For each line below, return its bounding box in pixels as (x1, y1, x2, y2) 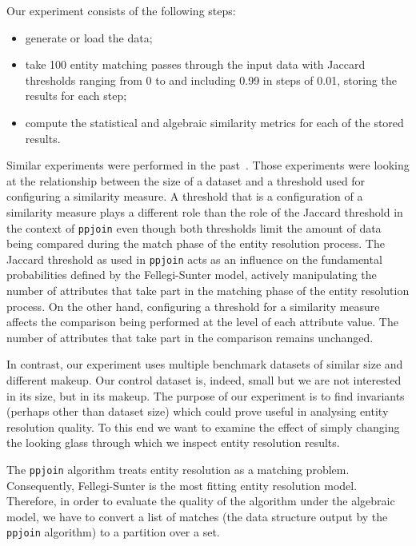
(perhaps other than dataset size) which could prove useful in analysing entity (6, 403, 389, 420)
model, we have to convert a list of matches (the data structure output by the (6, 508, 388, 524)
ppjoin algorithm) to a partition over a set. (6, 524, 220, 540)
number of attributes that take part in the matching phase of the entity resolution (6, 282, 410, 299)
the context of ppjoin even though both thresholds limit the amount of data (6, 219, 382, 236)
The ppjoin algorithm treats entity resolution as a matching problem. (6, 460, 350, 477)
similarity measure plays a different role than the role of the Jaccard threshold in (6, 203, 403, 220)
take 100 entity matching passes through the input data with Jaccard (25, 56, 366, 73)
